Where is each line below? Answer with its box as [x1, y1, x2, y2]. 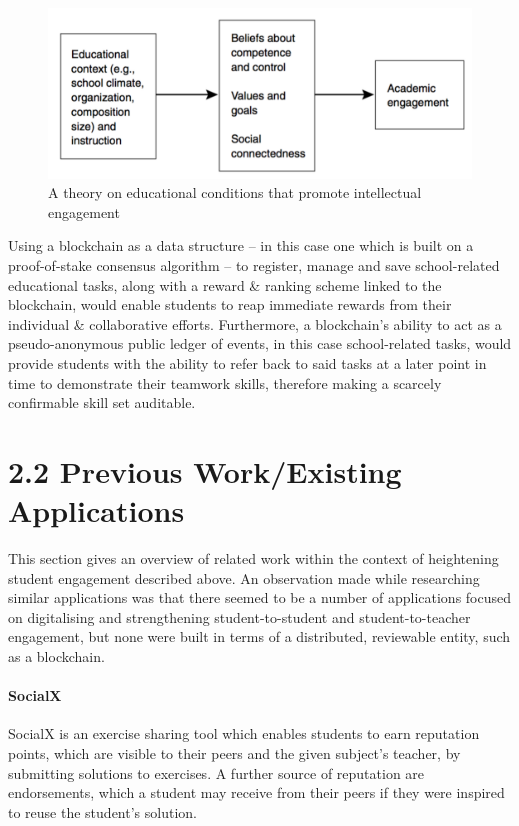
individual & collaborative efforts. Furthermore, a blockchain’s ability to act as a [8, 313, 502, 334]
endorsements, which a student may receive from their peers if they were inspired [8, 782, 505, 803]
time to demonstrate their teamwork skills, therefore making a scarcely [8, 372, 442, 393]
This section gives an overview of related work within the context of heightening [8, 548, 499, 569]
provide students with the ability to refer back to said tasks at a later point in [8, 352, 487, 373]
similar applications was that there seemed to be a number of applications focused [8, 587, 512, 608]
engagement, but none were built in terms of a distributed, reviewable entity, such [8, 626, 511, 647]
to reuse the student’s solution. [8, 801, 197, 822]
